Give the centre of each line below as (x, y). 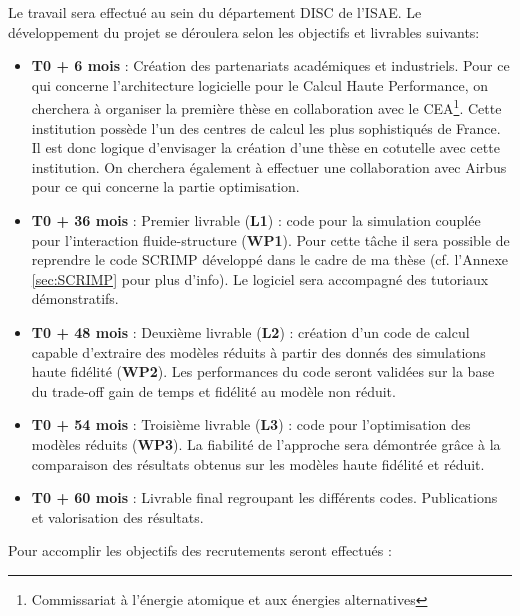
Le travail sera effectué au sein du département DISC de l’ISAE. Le (215, 12)
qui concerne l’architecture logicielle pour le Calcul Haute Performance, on (259, 84)
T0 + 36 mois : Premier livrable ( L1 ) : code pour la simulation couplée (256, 220)
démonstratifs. (75, 298)
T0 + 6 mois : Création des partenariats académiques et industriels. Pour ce (270, 65)
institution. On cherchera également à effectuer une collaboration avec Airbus (269, 166)
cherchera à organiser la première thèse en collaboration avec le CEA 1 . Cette (266, 107)
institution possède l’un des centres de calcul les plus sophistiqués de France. (266, 127)
